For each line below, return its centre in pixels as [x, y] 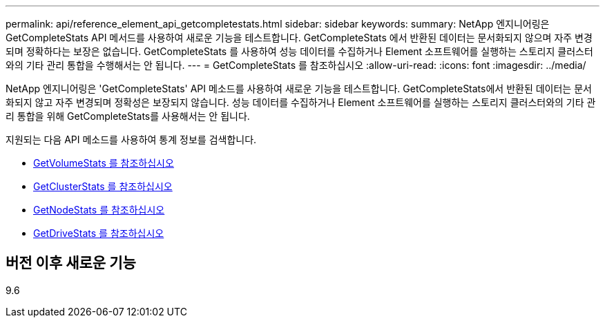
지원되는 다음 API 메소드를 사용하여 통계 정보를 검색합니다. [131, 139]
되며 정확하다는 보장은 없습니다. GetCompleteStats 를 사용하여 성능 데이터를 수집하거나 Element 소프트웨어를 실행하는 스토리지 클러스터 [299, 51]
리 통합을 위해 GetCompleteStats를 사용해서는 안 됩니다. [128, 116]
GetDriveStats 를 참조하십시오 [99, 233]
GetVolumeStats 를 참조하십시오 [104, 163]
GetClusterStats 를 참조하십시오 [103, 186]
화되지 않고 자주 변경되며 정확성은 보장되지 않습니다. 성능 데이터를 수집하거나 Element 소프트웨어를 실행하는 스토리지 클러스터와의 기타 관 [301, 102]
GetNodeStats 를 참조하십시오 [99, 210]
